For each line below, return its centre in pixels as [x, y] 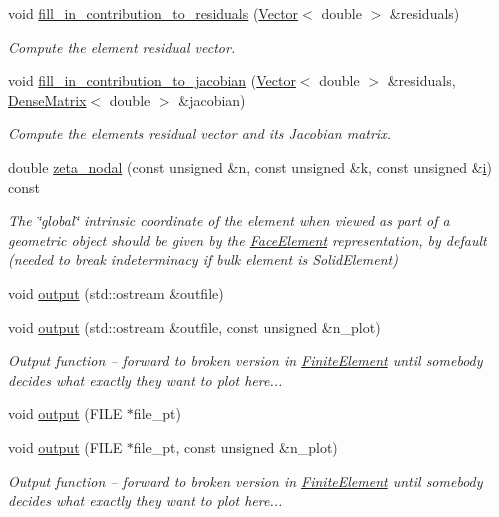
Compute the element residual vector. [122, 46]
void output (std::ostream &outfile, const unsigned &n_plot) [194, 326]
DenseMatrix [47, 99]
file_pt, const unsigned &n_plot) [235, 446]
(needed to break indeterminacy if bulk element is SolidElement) [203, 259]
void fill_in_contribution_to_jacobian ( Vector [152, 80]
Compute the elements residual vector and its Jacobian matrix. [199, 133]
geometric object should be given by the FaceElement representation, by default [247, 239]
